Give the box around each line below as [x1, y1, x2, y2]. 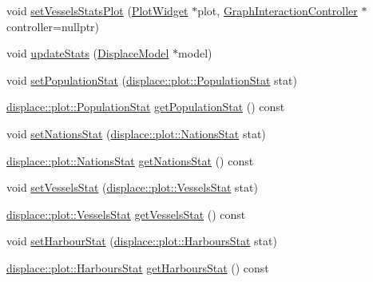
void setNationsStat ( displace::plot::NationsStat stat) [6, 125, 266, 141]
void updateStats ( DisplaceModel [6, 45, 169, 62]
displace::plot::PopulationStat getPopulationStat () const [6, 98, 285, 115]
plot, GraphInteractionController [197, 2, 358, 18]
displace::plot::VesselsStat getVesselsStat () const [6, 205, 246, 222]
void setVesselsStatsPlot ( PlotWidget [6, 2, 188, 18]
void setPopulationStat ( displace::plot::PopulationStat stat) [6, 71, 297, 88]
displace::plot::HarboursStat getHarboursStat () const [6, 259, 269, 276]
